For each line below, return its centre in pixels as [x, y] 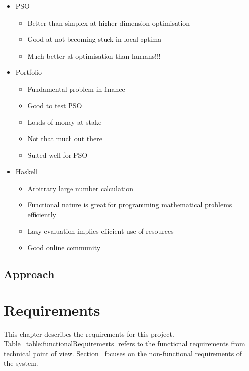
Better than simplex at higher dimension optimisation [109, 22]
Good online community [64, 247]
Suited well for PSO [57, 155]
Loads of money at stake [64, 122]
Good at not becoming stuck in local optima [94, 39]
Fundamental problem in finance [76, 88]
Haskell [26, 171]
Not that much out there [65, 138]
